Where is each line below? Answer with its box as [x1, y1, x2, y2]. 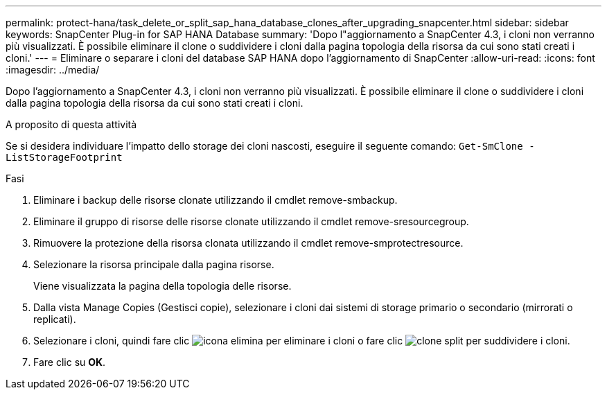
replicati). [33, 313, 76, 325]
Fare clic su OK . [33, 356, 106, 368]
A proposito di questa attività [6, 119, 137, 130]
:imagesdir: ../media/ [6, 64, 100, 76]
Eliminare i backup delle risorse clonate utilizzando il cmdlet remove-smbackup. [33, 194, 398, 206]
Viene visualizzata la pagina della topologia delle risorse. [33, 280, 292, 292]
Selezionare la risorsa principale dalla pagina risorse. [33, 258, 274, 270]
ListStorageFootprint [6, 152, 123, 163]
